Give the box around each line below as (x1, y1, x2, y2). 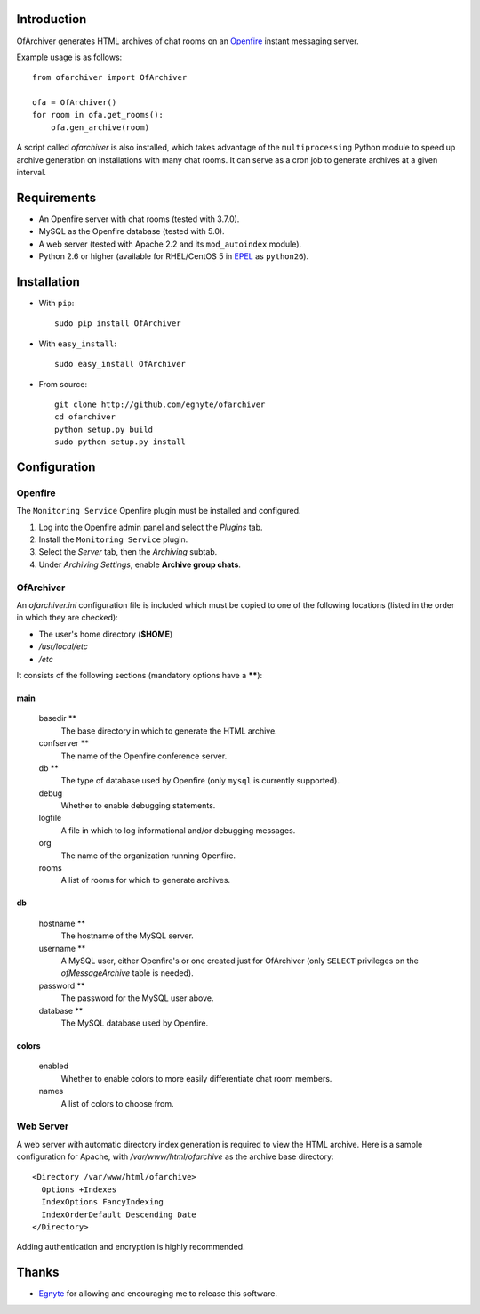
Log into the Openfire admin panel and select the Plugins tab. (38, 522, 263, 532)
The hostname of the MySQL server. (60, 930, 195, 941)
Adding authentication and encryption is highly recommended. (16, 1242, 245, 1253)
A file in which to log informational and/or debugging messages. (60, 824, 296, 836)
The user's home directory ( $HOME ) (38, 629, 173, 639)
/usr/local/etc (38, 641, 88, 652)
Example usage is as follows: (16, 52, 123, 62)
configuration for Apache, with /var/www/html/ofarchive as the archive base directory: (16, 1151, 334, 1162)
